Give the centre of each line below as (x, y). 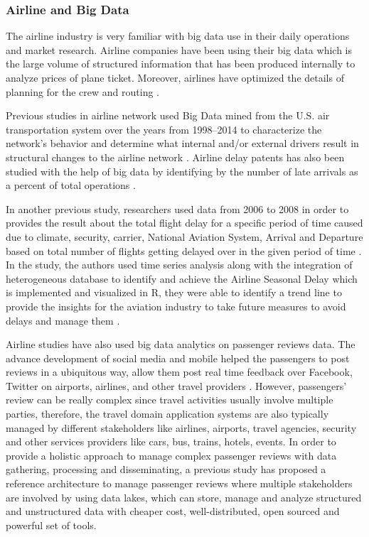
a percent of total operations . (71, 185)
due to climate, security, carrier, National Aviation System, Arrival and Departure (184, 236)
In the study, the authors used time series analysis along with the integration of (179, 265)
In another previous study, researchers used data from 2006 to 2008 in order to (177, 208)
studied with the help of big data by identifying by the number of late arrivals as (182, 171)
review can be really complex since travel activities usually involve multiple (170, 400)
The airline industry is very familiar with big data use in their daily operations (178, 36)
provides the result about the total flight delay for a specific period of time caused (184, 223)
